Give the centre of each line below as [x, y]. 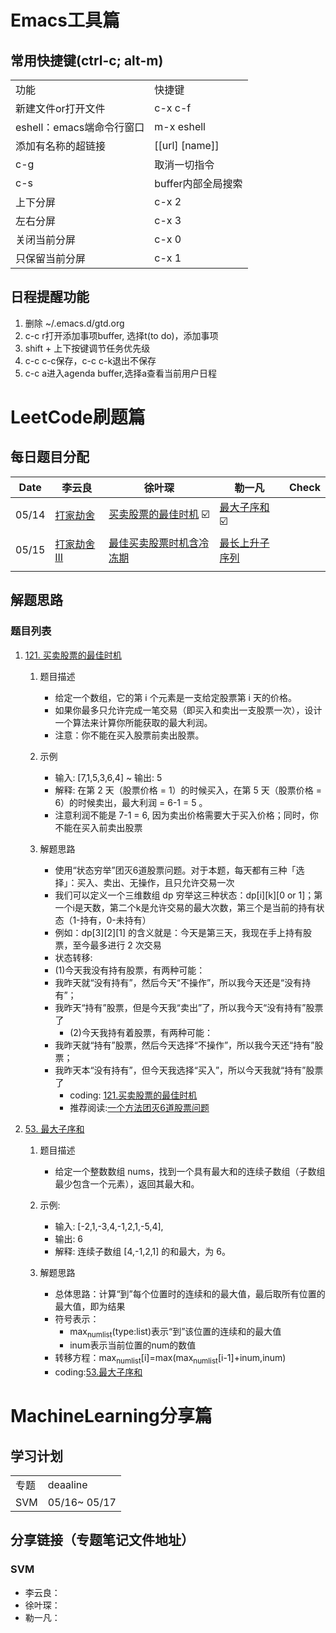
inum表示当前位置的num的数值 [133, 1345]
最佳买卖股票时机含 [154, 543]
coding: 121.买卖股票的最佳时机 [133, 1095]
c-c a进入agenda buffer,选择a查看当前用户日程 [120, 373]
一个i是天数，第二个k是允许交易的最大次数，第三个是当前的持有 [185, 907]
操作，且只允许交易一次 [186, 882]
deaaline [67, 1485]
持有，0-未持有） [115, 920]
